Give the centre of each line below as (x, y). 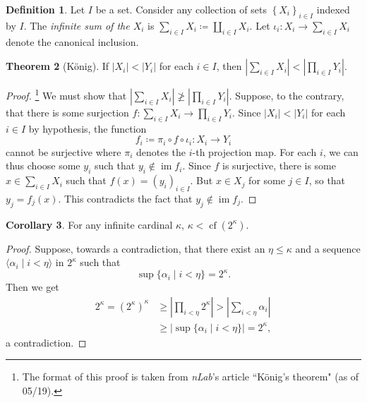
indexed (333, 9)
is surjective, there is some (279, 166)
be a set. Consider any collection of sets (181, 9)
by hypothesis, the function (88, 128)
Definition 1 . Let (46, 9)
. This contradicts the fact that (125, 198)
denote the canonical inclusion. (72, 41)
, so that (327, 180)
